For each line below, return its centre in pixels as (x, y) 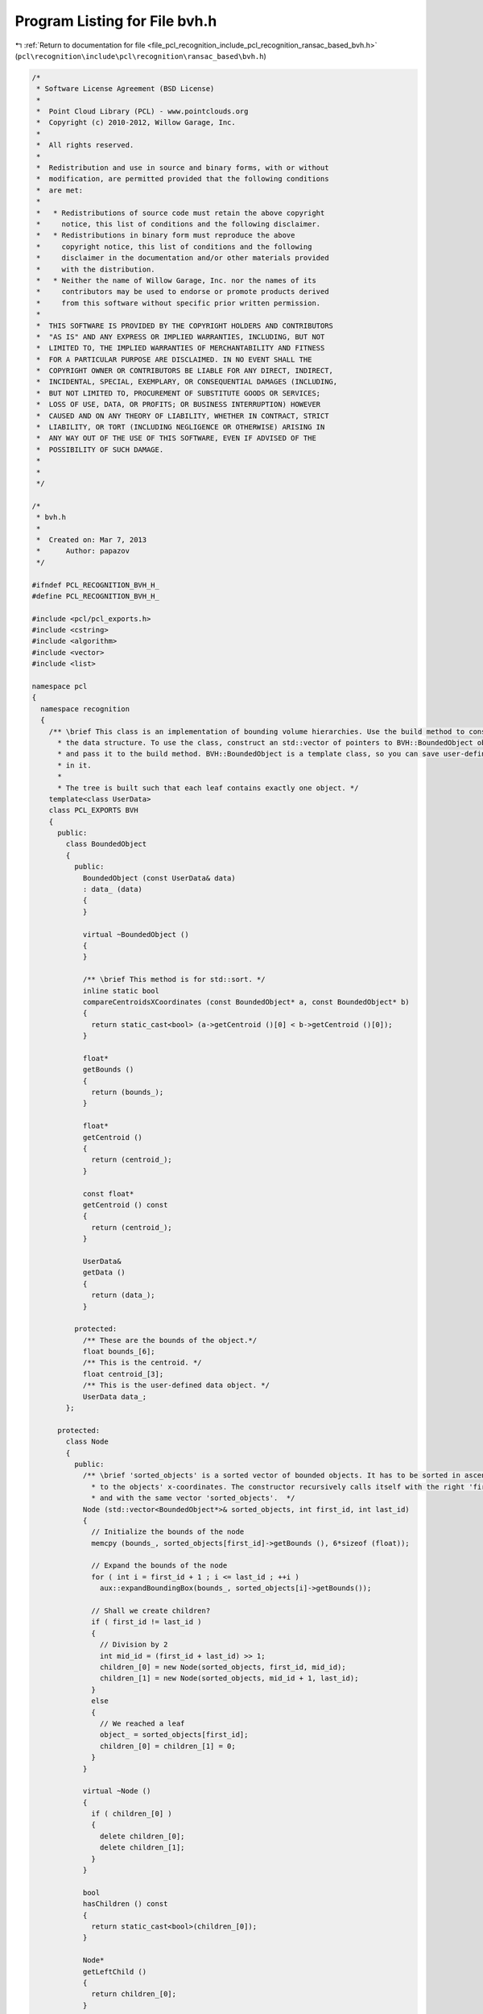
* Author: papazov (83, 551)
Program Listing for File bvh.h (116, 21)
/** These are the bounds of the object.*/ (170, 1340)
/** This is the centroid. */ (142, 1363)
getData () (104, 1272)
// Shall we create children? (151, 1611)
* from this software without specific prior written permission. (179, 303)
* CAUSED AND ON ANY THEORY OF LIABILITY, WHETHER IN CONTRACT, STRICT (183, 416)
